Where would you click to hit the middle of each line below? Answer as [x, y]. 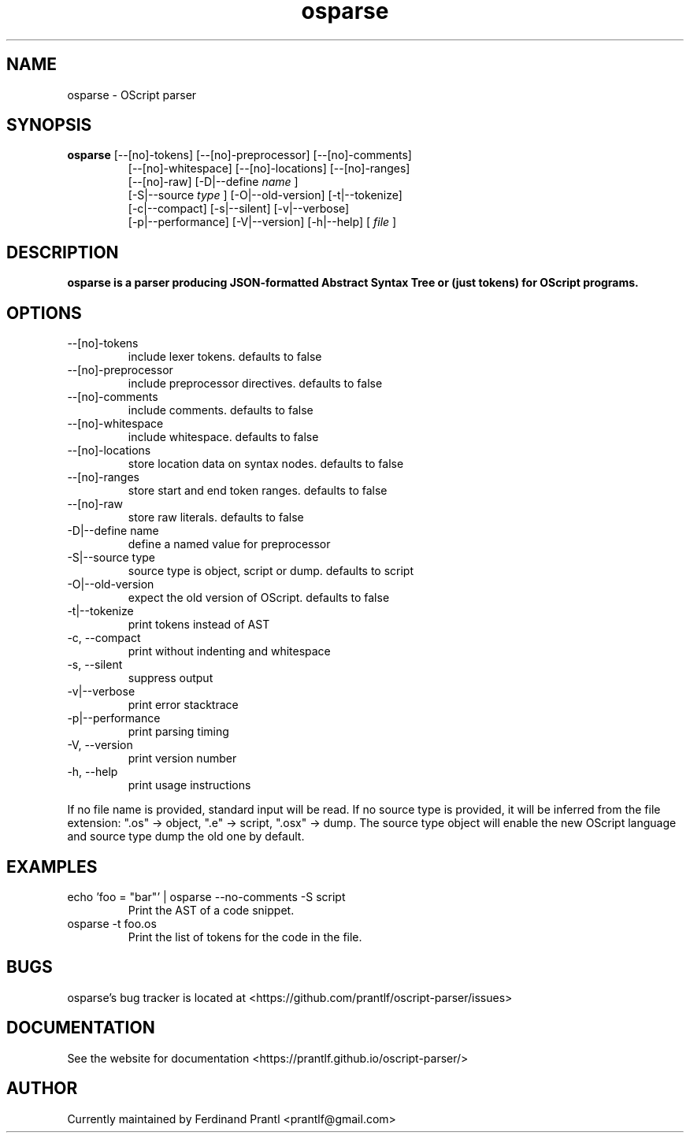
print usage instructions [189, 785]
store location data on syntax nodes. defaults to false [266, 464]
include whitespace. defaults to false [223, 437]
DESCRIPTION [63, 252]
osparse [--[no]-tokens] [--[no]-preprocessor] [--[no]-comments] [239, 155]
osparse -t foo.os [112, 923]
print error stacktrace [183, 705]
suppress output [171, 678]
